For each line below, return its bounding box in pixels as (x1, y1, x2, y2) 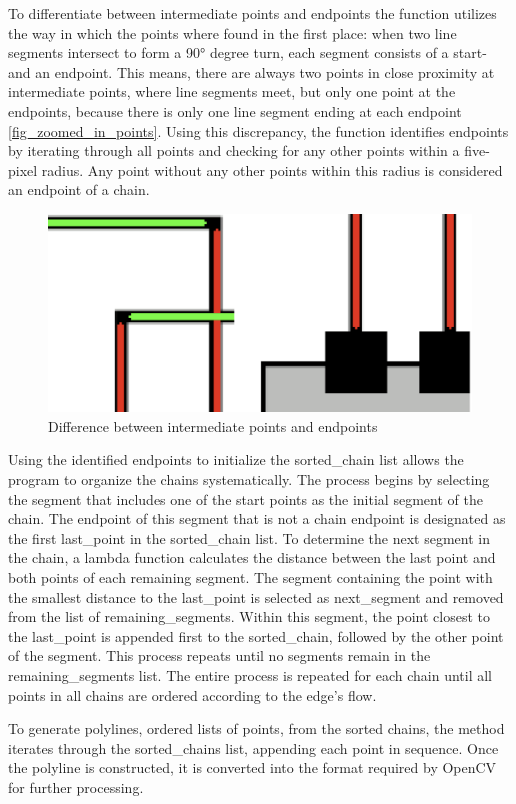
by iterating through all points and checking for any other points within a (8, 140, 460, 161)
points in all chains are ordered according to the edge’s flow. (8, 684, 377, 705)
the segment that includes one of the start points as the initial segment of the (8, 488, 483, 509)
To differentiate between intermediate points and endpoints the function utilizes (8, 3, 497, 23)
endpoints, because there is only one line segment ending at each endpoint (8, 100, 462, 121)
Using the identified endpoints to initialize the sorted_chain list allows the (8, 449, 464, 470)
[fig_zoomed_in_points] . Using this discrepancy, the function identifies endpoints (8, 120, 509, 141)
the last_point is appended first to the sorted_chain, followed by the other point (8, 625, 504, 646)
